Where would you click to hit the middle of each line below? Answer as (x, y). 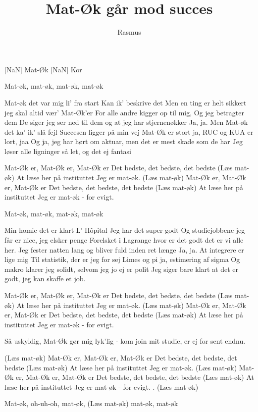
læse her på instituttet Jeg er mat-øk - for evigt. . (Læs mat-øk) (102, 386)
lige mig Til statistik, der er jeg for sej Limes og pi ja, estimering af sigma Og (122, 259)
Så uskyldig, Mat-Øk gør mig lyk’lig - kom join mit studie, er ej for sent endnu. (125, 341)
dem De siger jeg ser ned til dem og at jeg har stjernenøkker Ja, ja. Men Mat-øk (126, 122)
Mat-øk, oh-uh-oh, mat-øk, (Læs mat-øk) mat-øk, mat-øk (91, 403)
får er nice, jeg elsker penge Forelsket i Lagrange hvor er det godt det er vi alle (124, 240)
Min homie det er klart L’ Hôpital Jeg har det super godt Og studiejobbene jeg (125, 230)
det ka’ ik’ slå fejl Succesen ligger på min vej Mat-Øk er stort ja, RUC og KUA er (129, 131)
